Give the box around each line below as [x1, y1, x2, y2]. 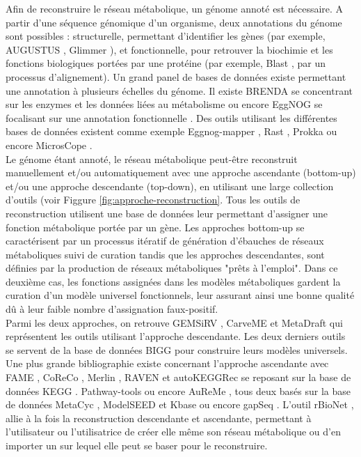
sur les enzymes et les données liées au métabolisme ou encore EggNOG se [6, 97, 323, 111]
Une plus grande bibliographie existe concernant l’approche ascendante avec [6, 356, 329, 371]
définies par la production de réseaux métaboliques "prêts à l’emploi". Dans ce [6, 261, 338, 275]
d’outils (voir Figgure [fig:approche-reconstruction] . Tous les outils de [6, 192, 300, 207]
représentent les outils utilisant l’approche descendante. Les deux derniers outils [6, 329, 346, 343]
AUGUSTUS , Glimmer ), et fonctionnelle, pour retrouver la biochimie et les [6, 42, 333, 56]
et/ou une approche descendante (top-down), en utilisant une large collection [6, 178, 334, 193]
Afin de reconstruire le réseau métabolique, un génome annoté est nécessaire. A [6, 1, 344, 15]
